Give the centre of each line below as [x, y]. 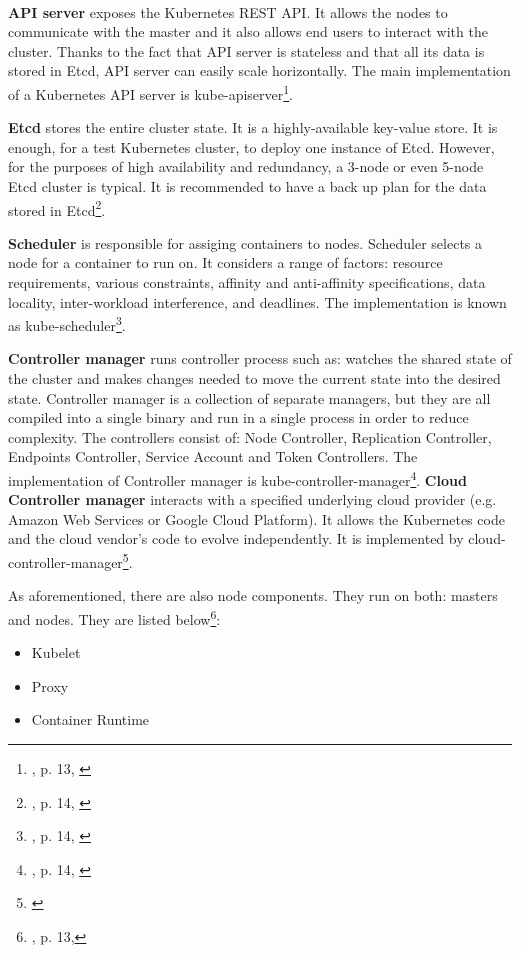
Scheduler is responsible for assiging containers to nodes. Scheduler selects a [245, 242]
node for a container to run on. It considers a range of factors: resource [225, 262]
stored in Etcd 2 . [57, 208]
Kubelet [56, 652]
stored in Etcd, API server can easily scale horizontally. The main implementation [259, 70]
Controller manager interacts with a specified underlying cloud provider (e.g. [252, 499]
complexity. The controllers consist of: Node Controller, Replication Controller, [250, 436]
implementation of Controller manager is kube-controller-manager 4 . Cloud [237, 478]
